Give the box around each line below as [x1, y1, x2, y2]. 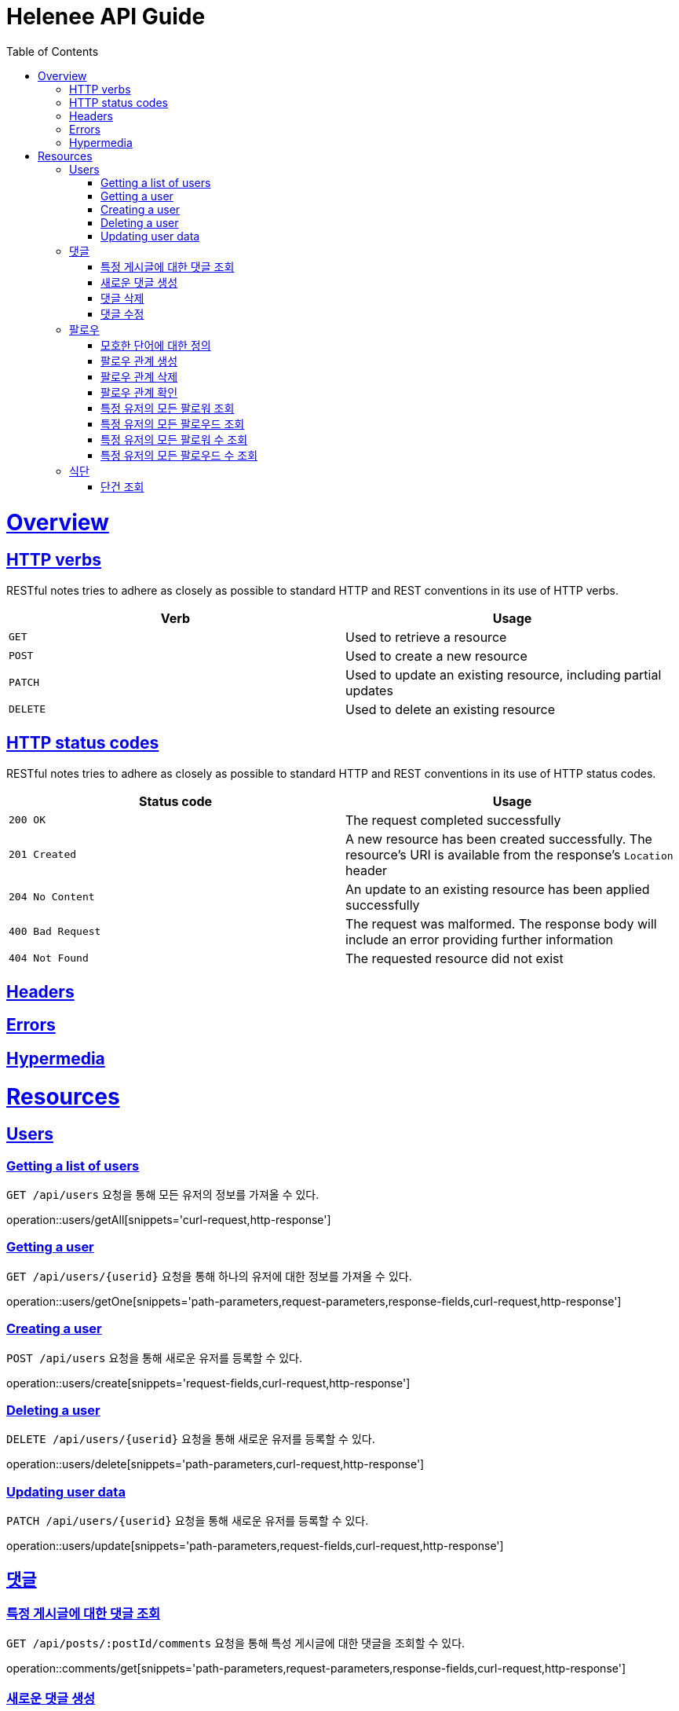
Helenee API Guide [6, 3, 206, 30]
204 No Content [9, 891, 95, 903]
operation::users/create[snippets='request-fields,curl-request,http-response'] [6, 1376, 411, 1390]
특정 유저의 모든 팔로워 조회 [100, 401, 235, 415]
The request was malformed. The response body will [345, 915, 657, 932]
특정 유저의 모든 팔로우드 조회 [100, 416, 245, 430]
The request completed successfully [345, 812, 561, 828]
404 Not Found [9, 952, 89, 965]
